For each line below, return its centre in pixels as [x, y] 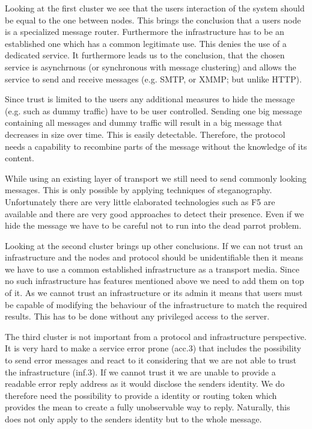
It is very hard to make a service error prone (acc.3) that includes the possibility [153, 348]
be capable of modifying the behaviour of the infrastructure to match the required [156, 304]
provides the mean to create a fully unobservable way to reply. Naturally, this [148, 407]
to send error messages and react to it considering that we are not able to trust [151, 360]
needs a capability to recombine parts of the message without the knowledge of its [156, 146]
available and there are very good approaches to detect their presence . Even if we [154, 213]
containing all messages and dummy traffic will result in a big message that [144, 122]
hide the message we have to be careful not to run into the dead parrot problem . [153, 225]
